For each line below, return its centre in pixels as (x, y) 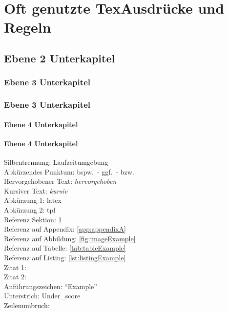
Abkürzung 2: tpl (30, 209)
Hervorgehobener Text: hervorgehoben (60, 181)
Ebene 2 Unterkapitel (60, 58)
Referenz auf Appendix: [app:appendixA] (65, 229)
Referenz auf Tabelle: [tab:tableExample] (65, 248)
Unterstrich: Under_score (42, 296)
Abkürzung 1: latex (33, 200)
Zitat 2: (15, 277)
